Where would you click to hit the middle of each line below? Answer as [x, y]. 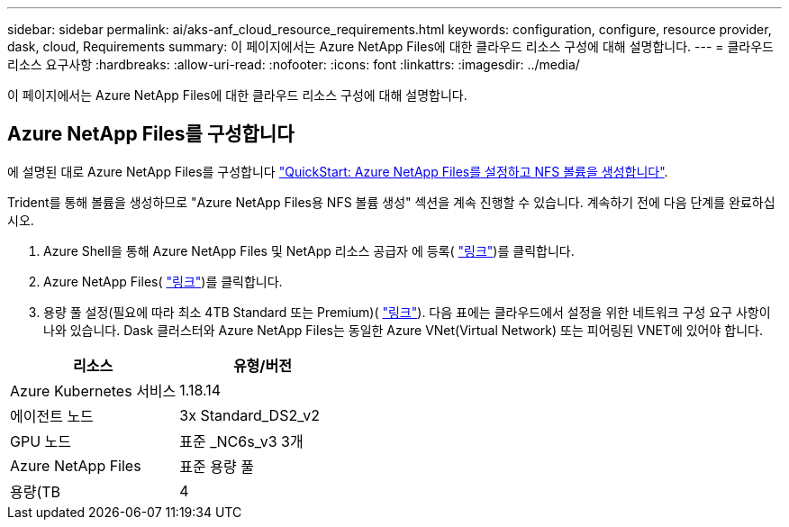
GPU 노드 [41, 441]
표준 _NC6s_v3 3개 [241, 441]
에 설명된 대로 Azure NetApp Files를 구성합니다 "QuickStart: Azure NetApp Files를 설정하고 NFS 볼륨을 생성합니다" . [338, 171]
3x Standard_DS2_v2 [249, 415]
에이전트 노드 [52, 416]
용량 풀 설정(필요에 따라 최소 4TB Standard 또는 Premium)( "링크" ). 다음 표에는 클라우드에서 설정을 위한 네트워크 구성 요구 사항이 [407, 312]
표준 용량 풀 [217, 466]
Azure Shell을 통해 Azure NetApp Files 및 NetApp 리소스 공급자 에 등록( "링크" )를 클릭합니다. [309, 250]
